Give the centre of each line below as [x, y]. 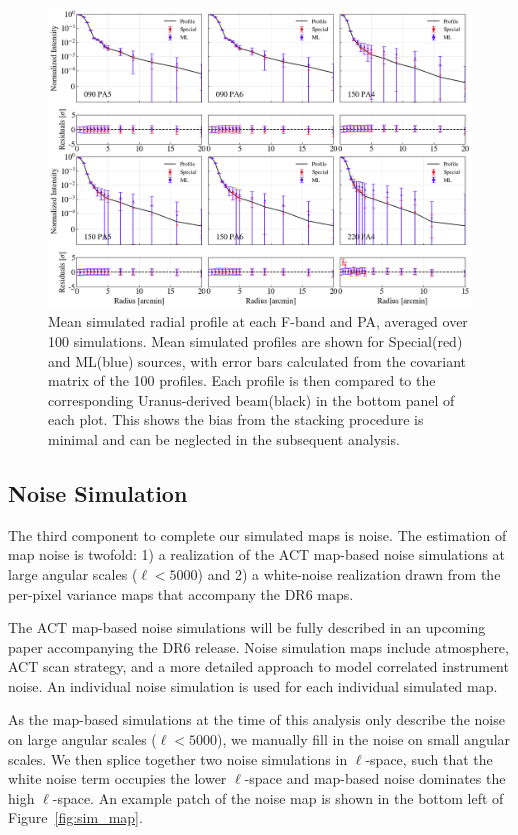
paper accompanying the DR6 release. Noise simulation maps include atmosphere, [258, 646]
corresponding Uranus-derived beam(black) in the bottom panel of [251, 399]
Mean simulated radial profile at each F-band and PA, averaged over [258, 321]
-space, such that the [429, 758]
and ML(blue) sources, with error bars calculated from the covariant [257, 360]
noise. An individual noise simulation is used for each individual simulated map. [253, 685]
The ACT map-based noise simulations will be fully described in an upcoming [247, 627]
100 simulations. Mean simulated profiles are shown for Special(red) [255, 340]
